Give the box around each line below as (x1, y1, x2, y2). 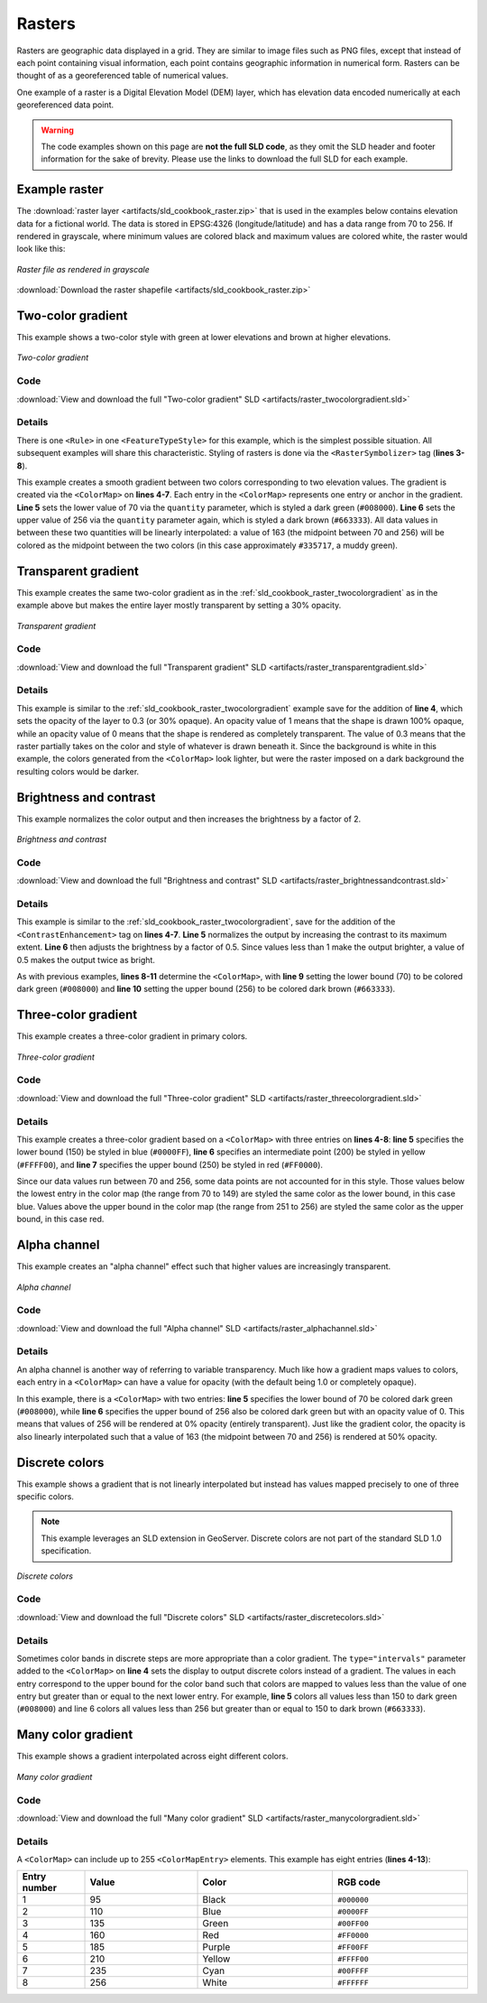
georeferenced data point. (16, 99, 115, 110)
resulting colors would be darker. (16, 765, 140, 776)
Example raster (16, 181, 104, 198)
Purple (202, 1941, 231, 1953)
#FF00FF (337, 1942, 369, 1952)
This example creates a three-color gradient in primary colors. (16, 1031, 248, 1042)
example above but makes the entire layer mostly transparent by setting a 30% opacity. (16, 600, 342, 611)
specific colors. (16, 1491, 74, 1502)
